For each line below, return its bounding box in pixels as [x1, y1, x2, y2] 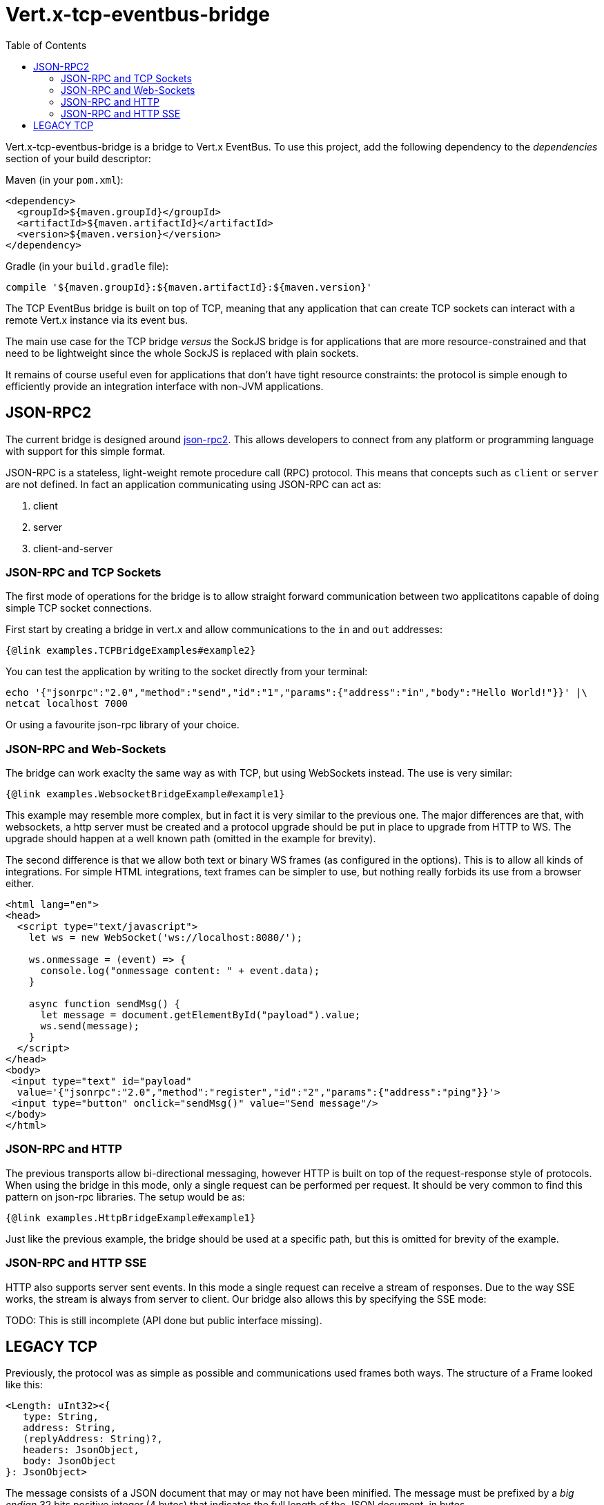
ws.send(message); [40, 1020, 139, 1032]
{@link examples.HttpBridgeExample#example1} [6, 1212, 256, 1223]
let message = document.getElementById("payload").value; [40, 1009, 361, 1021]
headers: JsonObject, [23, 1444, 139, 1456]
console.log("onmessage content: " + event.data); [40, 965, 320, 977]
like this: [6, 1379, 43, 1391]
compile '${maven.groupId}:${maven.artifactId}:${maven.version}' [6, 281, 373, 293]
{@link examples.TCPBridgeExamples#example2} [6, 645, 256, 657]
